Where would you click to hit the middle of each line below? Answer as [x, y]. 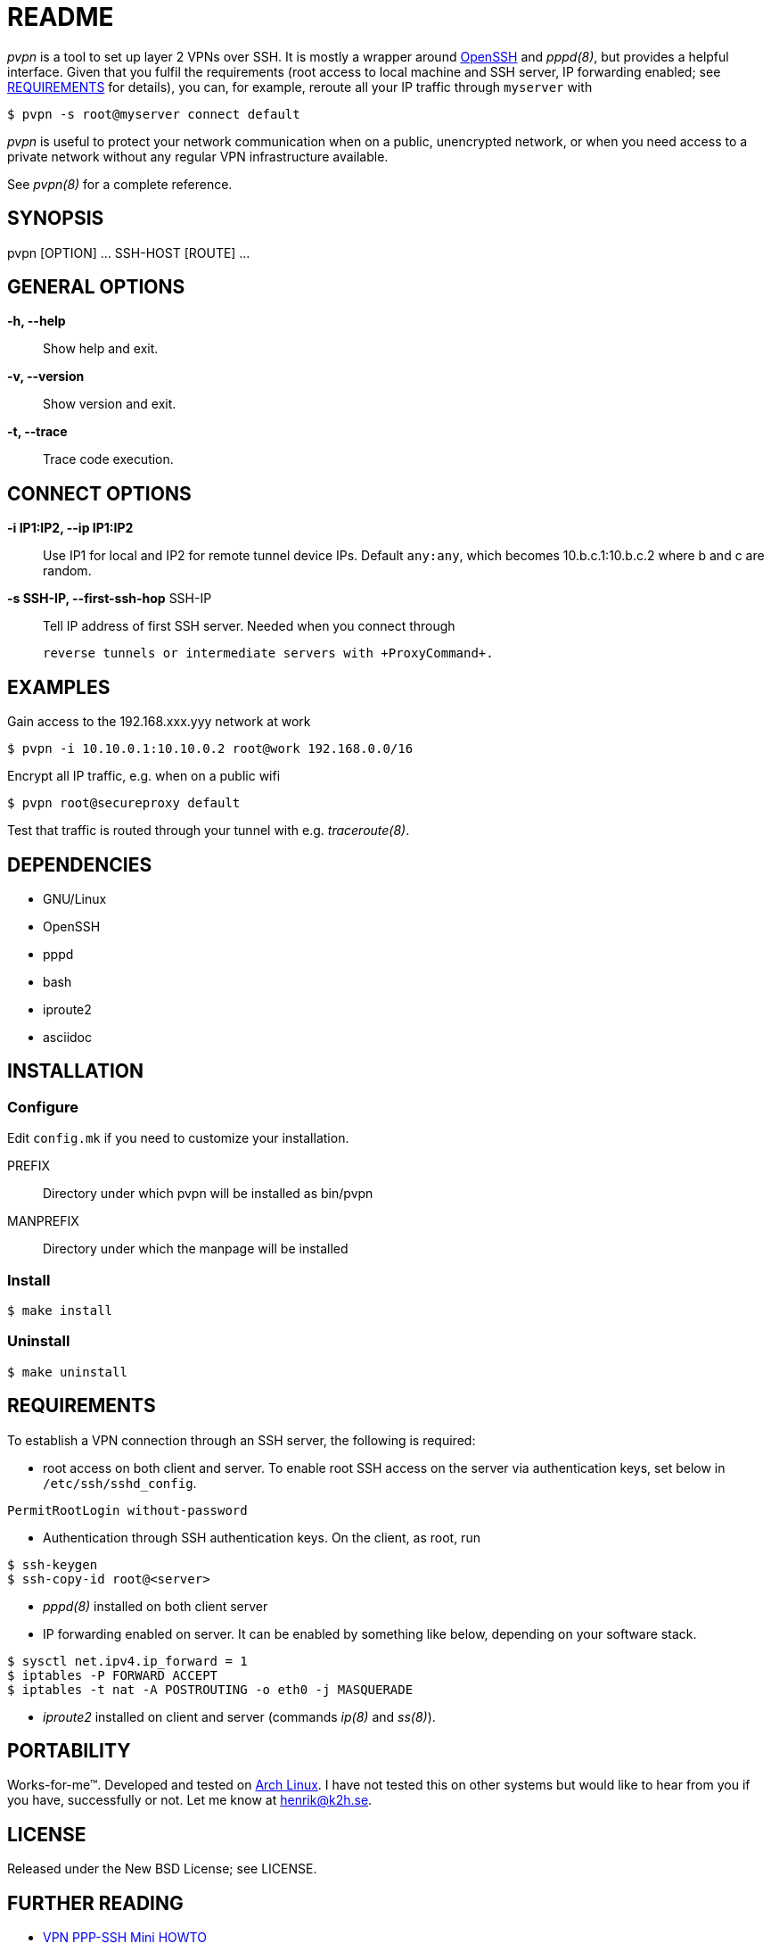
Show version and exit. [110, 404]
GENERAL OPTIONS [96, 287]
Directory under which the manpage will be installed [196, 1249]
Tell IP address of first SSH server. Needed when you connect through [249, 626]
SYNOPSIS [56, 219]
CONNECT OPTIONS [99, 493]
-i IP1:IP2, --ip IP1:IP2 [70, 528]
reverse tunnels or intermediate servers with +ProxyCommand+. [268, 653]
